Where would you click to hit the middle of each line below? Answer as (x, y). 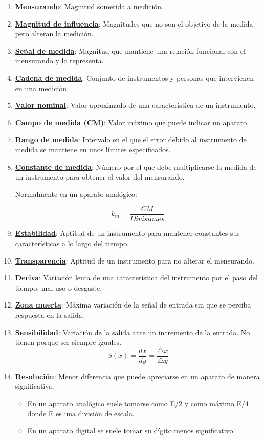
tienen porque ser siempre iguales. (68, 342)
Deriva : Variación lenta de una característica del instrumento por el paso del (136, 278)
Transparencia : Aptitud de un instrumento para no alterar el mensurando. (135, 260)
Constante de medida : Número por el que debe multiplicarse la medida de (136, 167)
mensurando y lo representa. (59, 61)
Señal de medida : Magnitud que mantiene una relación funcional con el (130, 50)
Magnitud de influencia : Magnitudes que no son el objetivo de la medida (134, 23)
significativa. (35, 386)
